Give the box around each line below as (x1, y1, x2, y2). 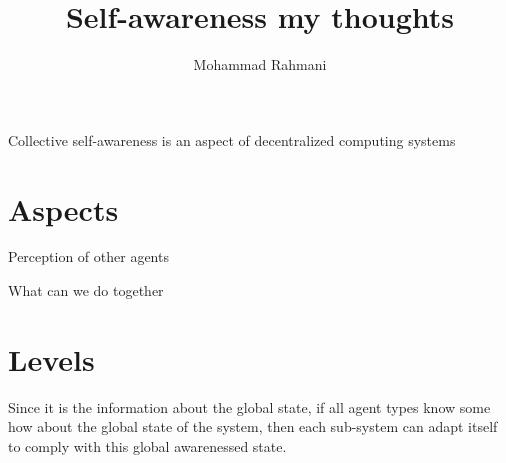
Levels (8, 338, 95, 379)
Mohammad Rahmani (193, 54, 327, 75)
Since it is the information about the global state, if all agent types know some (8, 396, 491, 417)
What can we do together (8, 280, 164, 301)
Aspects (8, 188, 119, 229)
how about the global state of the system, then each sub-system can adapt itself (8, 416, 498, 437)
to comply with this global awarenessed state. (8, 435, 287, 456)
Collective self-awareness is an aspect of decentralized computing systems (8, 129, 456, 150)
